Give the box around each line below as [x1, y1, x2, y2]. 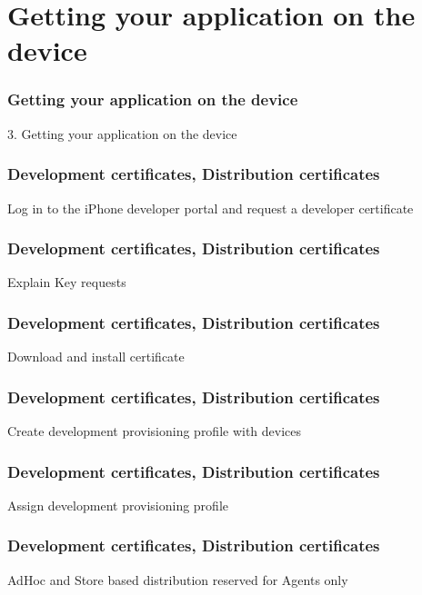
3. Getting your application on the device [7, 124, 237, 143]
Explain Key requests [7, 273, 126, 292]
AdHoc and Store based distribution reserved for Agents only [7, 570, 348, 589]
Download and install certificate [7, 347, 185, 366]
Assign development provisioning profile [7, 495, 228, 514]
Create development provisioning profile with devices [7, 421, 302, 441]
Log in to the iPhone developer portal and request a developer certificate [7, 198, 414, 217]
